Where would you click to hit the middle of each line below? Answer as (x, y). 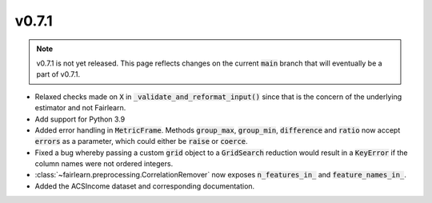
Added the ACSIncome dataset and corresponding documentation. (145, 186)
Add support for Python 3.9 (80, 119)
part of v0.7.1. (58, 74)
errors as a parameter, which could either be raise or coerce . (141, 141)
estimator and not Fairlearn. (80, 108)
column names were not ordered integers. (104, 164)
